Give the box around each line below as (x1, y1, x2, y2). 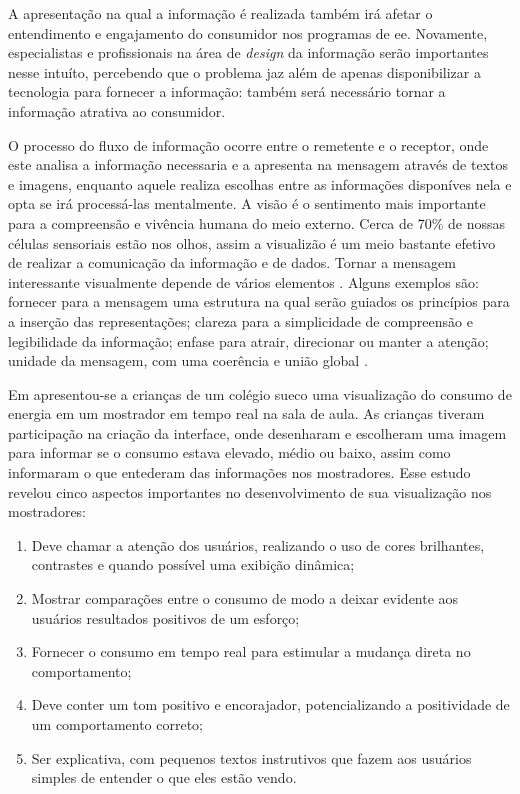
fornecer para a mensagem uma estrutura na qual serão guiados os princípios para (8, 291, 510, 312)
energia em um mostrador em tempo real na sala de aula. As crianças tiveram (8, 403, 485, 424)
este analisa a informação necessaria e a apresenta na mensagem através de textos (8, 154, 508, 175)
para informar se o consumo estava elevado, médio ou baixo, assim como (8, 442, 451, 463)
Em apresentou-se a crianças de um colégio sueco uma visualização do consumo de (8, 383, 512, 404)
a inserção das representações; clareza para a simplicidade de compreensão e (8, 310, 473, 331)
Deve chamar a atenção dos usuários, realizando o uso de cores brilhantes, (31, 534, 485, 555)
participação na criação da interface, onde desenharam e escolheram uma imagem (8, 422, 507, 443)
